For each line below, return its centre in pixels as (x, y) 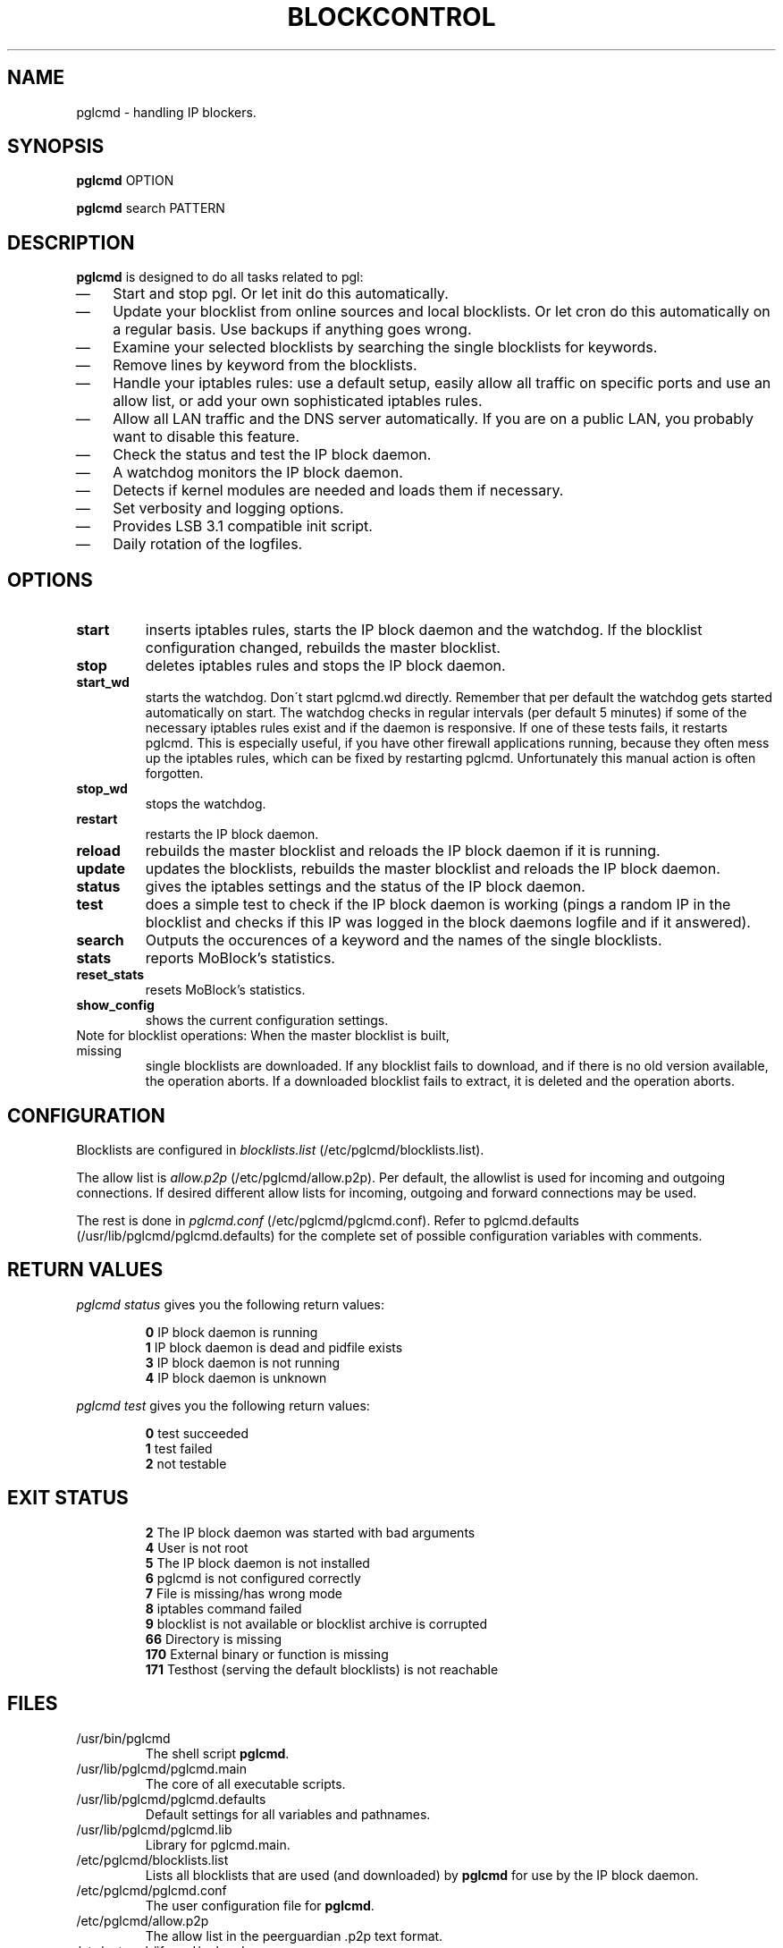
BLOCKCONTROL (391, 17)
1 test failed (179, 1448)
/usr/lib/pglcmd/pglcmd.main (161, 1768)
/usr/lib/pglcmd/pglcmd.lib (154, 1829)
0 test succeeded (197, 1433)
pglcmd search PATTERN (151, 208)
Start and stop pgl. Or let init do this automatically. (281, 294)
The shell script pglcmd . (217, 1753)
